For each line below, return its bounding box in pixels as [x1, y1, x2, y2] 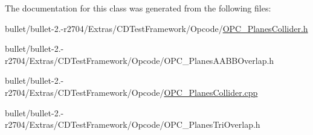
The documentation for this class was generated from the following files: [5, 2, 271, 14]
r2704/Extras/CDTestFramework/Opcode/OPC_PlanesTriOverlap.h [5, 118, 260, 131]
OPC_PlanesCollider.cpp [164, 86, 258, 98]
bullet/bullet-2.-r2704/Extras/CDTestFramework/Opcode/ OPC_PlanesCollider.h [5, 22, 308, 34]
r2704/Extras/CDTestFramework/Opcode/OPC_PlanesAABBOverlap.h [5, 54, 274, 66]
